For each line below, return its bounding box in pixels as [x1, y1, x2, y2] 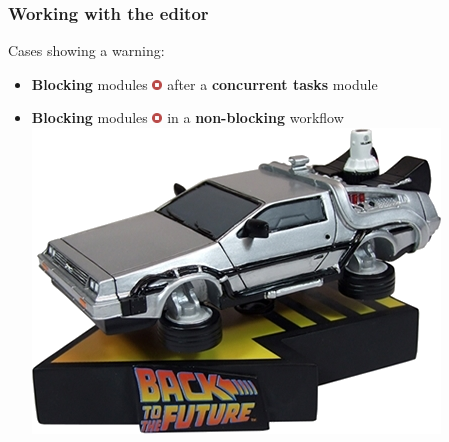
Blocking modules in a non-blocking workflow [31, 107, 344, 128]
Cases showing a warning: [8, 40, 165, 61]
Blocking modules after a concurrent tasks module [31, 73, 378, 94]
